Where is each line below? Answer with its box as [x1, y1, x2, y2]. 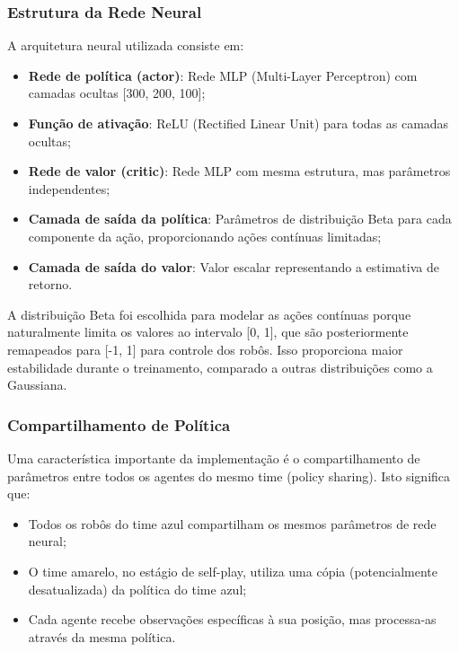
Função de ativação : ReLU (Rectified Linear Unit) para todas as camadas [28, 114, 449, 132]
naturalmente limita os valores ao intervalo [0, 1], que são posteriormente [7, 322, 409, 341]
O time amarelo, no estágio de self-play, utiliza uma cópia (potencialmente [28, 561, 437, 580]
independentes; [28, 179, 110, 198]
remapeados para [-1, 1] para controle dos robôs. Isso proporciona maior [7, 339, 403, 358]
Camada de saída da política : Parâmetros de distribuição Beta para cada [28, 209, 452, 228]
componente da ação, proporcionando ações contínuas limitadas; [28, 226, 382, 245]
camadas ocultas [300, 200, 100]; [28, 84, 206, 102]
